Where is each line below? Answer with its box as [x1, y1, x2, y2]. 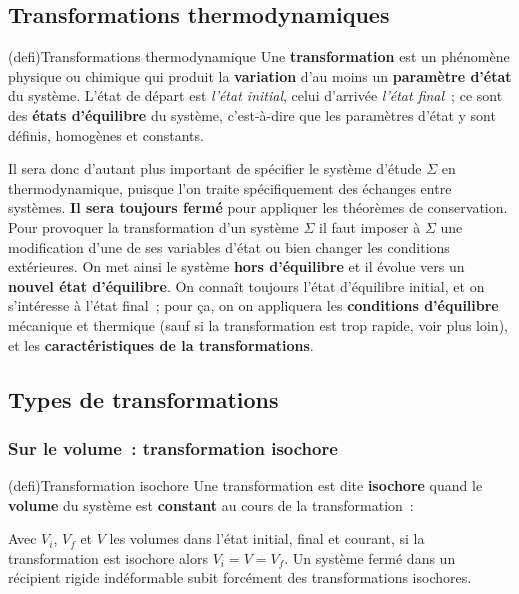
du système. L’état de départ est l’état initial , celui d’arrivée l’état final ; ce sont [8, 85, 503, 106]
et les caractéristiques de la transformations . [8, 334, 314, 355]
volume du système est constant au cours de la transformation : [8, 494, 414, 515]
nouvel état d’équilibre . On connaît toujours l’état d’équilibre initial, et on [8, 275, 485, 296]
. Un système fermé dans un [284, 547, 456, 568]
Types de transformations [8, 383, 279, 414]
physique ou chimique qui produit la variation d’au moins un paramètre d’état [8, 65, 512, 86]
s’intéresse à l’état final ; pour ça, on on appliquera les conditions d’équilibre [8, 295, 499, 316]
